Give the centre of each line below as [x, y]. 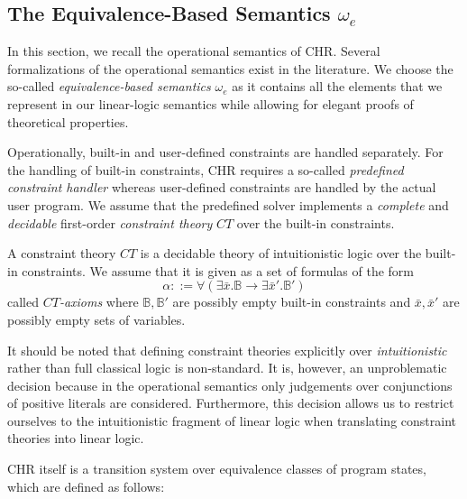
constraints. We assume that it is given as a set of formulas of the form [218, 270]
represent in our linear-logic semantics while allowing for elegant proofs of [211, 103]
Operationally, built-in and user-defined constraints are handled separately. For [225, 152]
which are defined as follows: [86, 486]
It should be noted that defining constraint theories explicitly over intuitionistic [227, 350]
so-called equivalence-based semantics [109, 86]
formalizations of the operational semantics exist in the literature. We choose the [230, 68]
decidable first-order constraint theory [110, 222]
